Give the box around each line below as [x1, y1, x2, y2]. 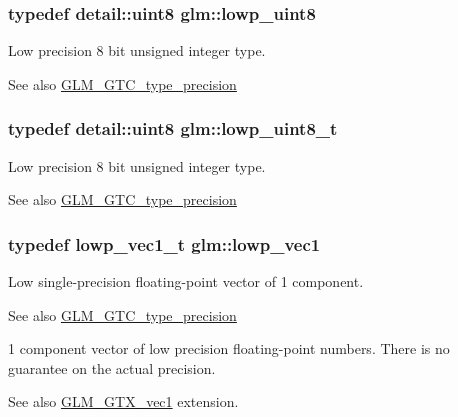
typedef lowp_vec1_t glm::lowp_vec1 [8, 231, 321, 256]
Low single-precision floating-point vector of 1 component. [8, 271, 364, 292]
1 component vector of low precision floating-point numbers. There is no [8, 338, 450, 359]
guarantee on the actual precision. [8, 357, 216, 378]
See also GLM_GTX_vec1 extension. [8, 391, 239, 412]
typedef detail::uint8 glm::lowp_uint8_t [8, 116, 338, 141]
